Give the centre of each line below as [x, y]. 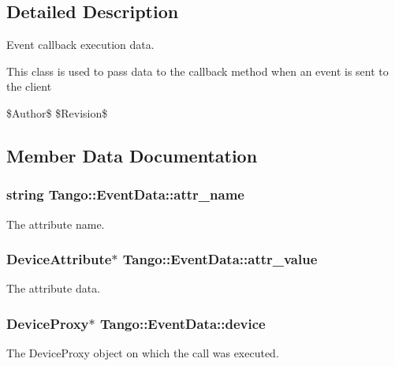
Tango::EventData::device [183, 323]
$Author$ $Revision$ [57, 112]
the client [29, 86]
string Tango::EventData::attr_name [125, 194]
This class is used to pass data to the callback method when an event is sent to [197, 71]
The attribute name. [56, 224]
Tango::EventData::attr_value [220, 259]
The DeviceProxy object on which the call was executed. [143, 353]
